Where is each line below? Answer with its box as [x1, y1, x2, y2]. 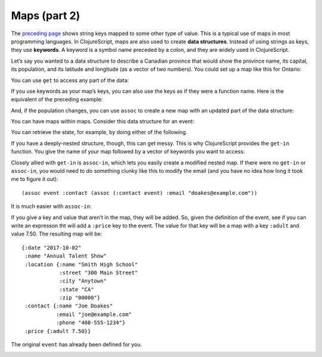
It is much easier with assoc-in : [11, 203, 92, 210]
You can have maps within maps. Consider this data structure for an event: [11, 118, 194, 125]
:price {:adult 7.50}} [24, 328, 91, 334]
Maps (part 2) [11, 9, 80, 22]
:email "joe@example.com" [55, 311, 132, 318]
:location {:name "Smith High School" [24, 261, 138, 268]
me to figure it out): [11, 176, 59, 183]
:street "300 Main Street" [59, 269, 138, 276]
